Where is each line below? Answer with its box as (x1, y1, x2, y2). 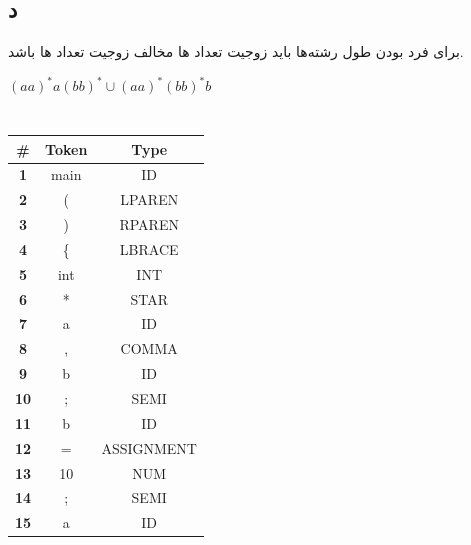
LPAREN (120, 189, 179, 210)
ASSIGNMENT (101, 437, 197, 458)
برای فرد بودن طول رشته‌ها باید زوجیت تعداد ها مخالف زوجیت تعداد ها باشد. (8, 41, 464, 62)
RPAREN (119, 214, 179, 235)
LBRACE (119, 238, 179, 259)
